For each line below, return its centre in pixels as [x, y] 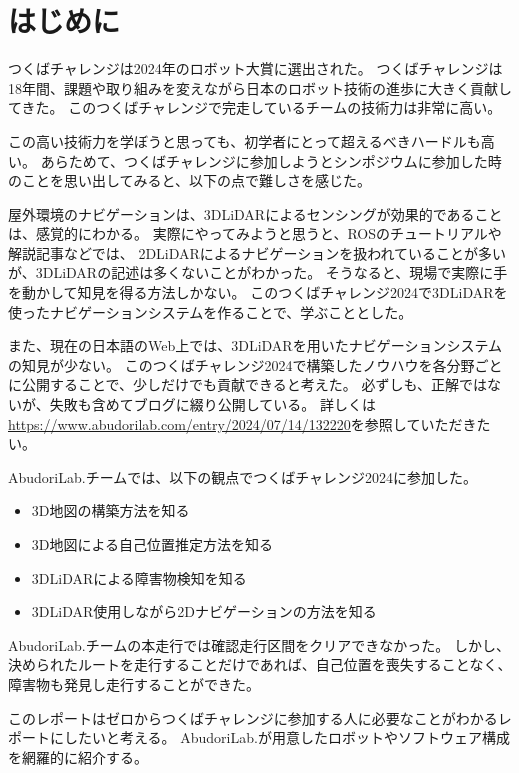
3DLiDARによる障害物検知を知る [139, 577]
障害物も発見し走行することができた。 [134, 683]
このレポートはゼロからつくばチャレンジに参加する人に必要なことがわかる [253, 717]
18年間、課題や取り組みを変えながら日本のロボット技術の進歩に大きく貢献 [253, 87]
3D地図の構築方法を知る [110, 510]
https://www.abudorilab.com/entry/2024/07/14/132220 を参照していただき [242, 423]
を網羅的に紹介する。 [78, 756]
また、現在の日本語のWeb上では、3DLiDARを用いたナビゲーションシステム [255, 345]
